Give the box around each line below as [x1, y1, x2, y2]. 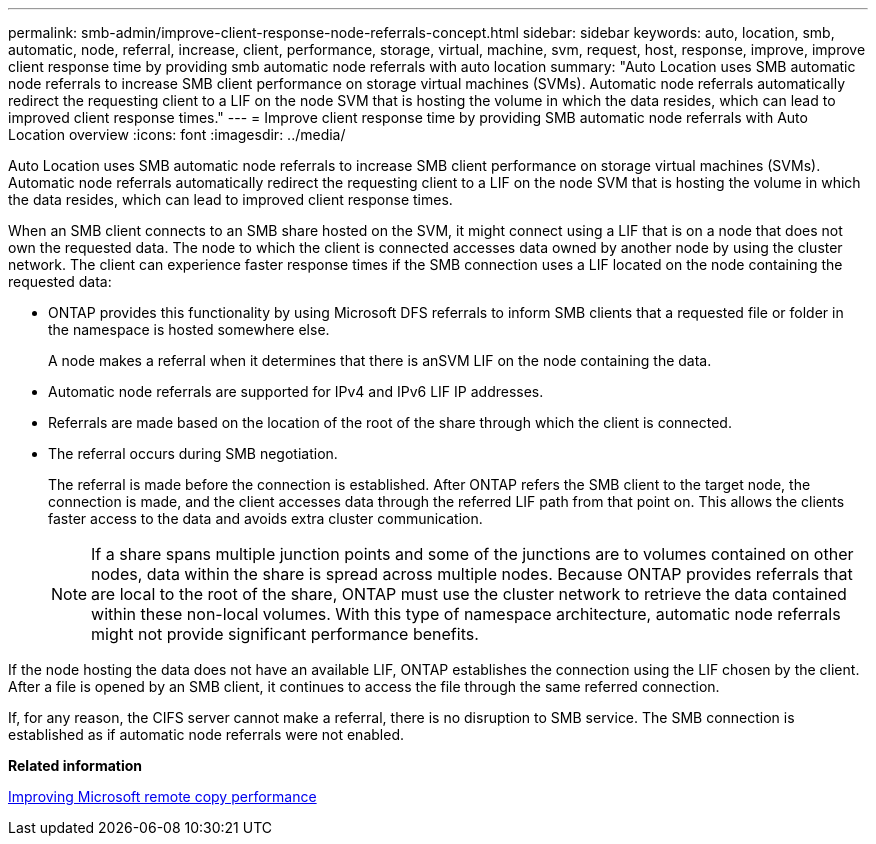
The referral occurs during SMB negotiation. [48, 445, 338, 462]
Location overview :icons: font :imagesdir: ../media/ [8, 126, 346, 143]
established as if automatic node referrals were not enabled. [8, 726, 404, 743]
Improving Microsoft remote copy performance [8, 788, 317, 805]
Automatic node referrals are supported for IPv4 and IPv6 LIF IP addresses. [48, 383, 544, 400]
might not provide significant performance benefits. [91, 624, 479, 644]
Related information [8, 757, 143, 774]
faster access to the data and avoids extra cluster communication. [48, 510, 483, 527]
